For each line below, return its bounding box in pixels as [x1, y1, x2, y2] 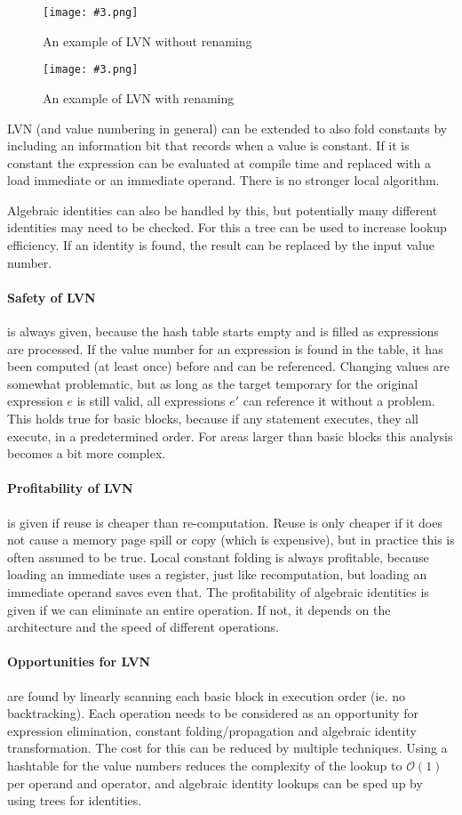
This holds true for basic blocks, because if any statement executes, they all [7, 409, 418, 428]
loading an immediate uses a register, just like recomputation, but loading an [7, 565, 427, 584]
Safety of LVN [7, 287, 96, 306]
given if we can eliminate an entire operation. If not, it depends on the [7, 600, 391, 618]
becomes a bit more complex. [7, 444, 166, 463]
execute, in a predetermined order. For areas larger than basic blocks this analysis [7, 426, 453, 445]
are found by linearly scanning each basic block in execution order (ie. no [7, 686, 405, 705]
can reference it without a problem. [243, 391, 435, 410]
